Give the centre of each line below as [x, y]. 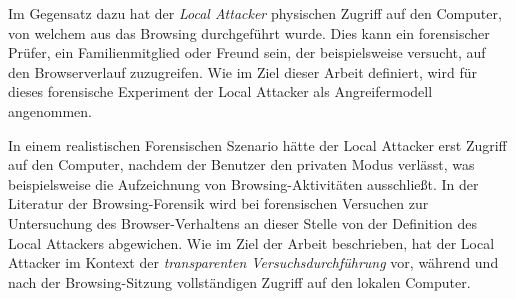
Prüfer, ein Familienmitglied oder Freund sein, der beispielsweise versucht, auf [247, 52]
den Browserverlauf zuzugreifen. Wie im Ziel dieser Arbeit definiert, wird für [242, 71]
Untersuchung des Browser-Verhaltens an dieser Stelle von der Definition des [242, 222]
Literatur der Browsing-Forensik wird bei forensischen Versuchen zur [218, 203]
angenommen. [50, 110]
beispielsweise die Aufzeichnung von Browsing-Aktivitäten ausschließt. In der [243, 183]
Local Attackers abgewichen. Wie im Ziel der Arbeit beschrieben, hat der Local [251, 242]
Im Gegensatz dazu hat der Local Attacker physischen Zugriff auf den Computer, [255, 13]
